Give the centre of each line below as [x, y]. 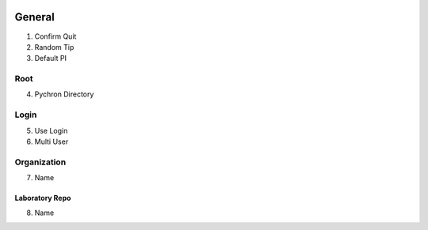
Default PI [51, 58]
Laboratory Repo [43, 198]
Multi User [52, 141]
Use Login [51, 130]
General [35, 17]
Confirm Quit [55, 36]
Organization [40, 162]
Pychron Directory [64, 94]
